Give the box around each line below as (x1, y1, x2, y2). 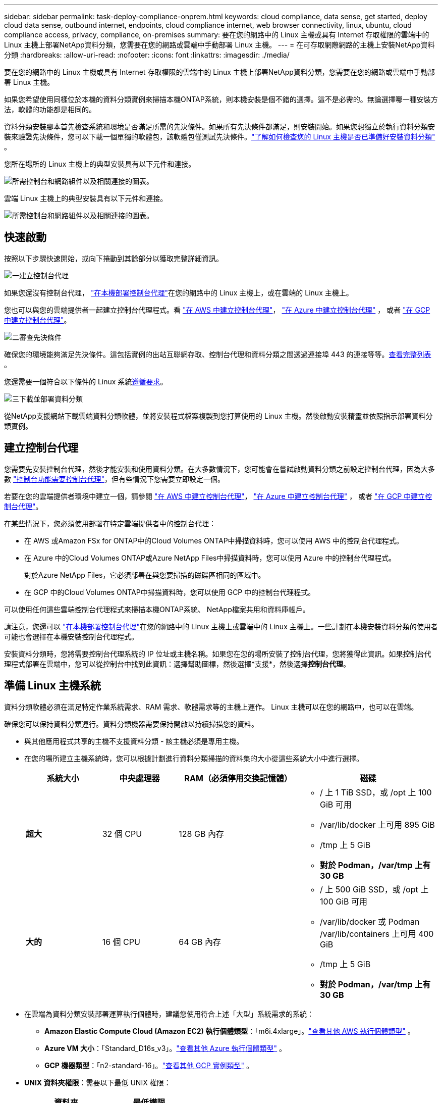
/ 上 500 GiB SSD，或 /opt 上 (320, 884, 429, 894)
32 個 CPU (102, 828, 142, 839)
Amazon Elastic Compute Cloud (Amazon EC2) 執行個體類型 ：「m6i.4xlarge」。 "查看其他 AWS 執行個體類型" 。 (44, 1026, 415, 1035)
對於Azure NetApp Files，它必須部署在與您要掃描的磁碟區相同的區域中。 (24, 570, 265, 579)
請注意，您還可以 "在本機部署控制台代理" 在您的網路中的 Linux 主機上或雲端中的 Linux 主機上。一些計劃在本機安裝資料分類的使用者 (4, 622, 438, 631)
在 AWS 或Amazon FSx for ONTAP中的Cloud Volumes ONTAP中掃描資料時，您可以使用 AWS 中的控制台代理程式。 (24, 536, 404, 545)
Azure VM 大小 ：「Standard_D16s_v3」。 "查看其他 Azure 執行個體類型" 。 (44, 1043, 287, 1052)
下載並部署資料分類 (19, 394, 83, 403)
